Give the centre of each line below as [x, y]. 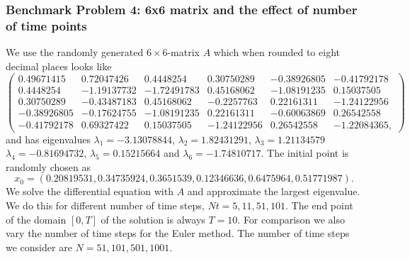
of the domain [36, 219]
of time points [46, 25]
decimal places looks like [59, 66]
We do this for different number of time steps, [105, 205]
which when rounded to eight [277, 52]
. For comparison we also [291, 219]
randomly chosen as [48, 166]
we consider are [39, 247]
